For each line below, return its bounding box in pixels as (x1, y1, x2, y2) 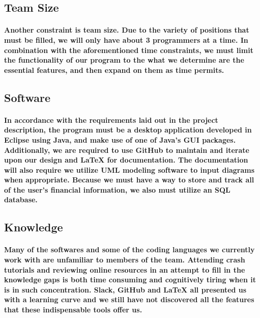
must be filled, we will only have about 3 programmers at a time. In (4, 34, 248, 45)
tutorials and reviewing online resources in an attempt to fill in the (4, 264, 245, 275)
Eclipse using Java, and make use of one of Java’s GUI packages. (4, 134, 236, 145)
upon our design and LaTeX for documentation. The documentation (4, 154, 248, 165)
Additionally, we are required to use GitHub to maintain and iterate (4, 144, 249, 155)
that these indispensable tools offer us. (4, 304, 142, 314)
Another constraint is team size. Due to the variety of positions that (4, 24, 249, 35)
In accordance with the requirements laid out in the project (4, 114, 218, 125)
